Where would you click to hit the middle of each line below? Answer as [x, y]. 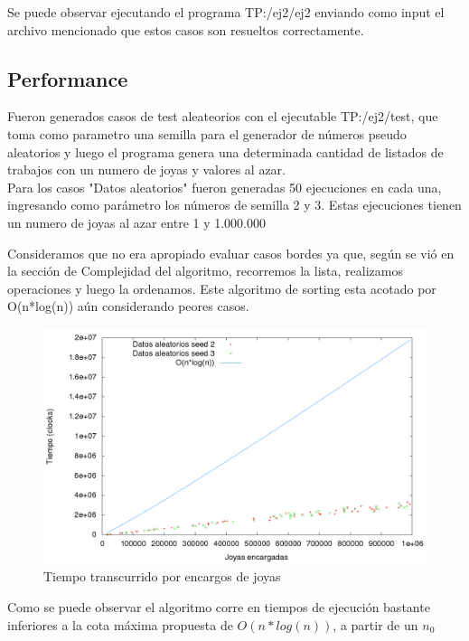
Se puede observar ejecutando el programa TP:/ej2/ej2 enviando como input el [226, 12]
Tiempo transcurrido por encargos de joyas [162, 576]
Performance [68, 78]
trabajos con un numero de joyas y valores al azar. [146, 170]
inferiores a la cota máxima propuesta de [120, 624]
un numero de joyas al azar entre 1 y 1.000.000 [137, 222]
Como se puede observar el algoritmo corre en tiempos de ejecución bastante [219, 606]
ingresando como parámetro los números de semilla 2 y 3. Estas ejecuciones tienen [234, 205]
